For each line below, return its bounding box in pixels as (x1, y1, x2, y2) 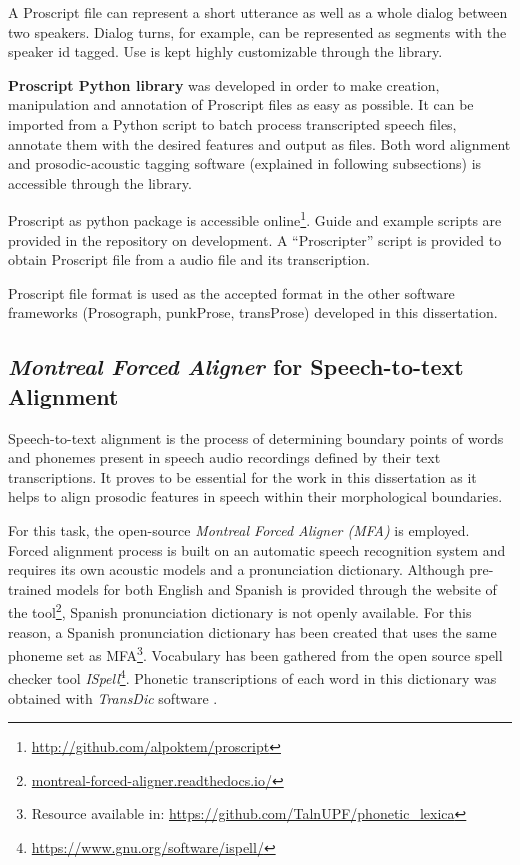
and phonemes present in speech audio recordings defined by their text (8, 447, 441, 468)
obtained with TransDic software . (8, 687, 218, 708)
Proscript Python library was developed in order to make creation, (8, 74, 440, 95)
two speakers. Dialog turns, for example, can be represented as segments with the (8, 21, 507, 42)
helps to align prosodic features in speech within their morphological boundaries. (8, 486, 503, 507)
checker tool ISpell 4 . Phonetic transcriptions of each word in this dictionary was (8, 665, 497, 689)
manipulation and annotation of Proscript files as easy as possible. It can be (8, 94, 474, 115)
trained (8, 578, 52, 599)
